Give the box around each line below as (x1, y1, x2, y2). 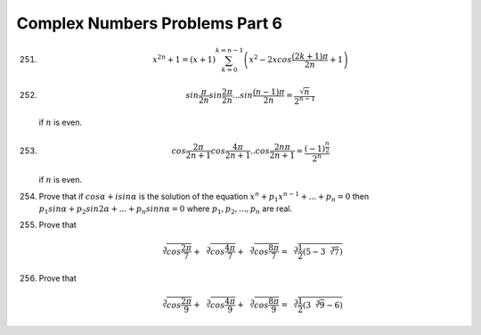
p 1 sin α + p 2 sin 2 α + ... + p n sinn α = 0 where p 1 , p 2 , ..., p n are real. (38, 203, 293, 216)
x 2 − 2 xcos (249, 53, 293, 65)
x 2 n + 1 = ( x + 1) (152, 53, 216, 65)
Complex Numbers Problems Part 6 (16, 13, 282, 33)
